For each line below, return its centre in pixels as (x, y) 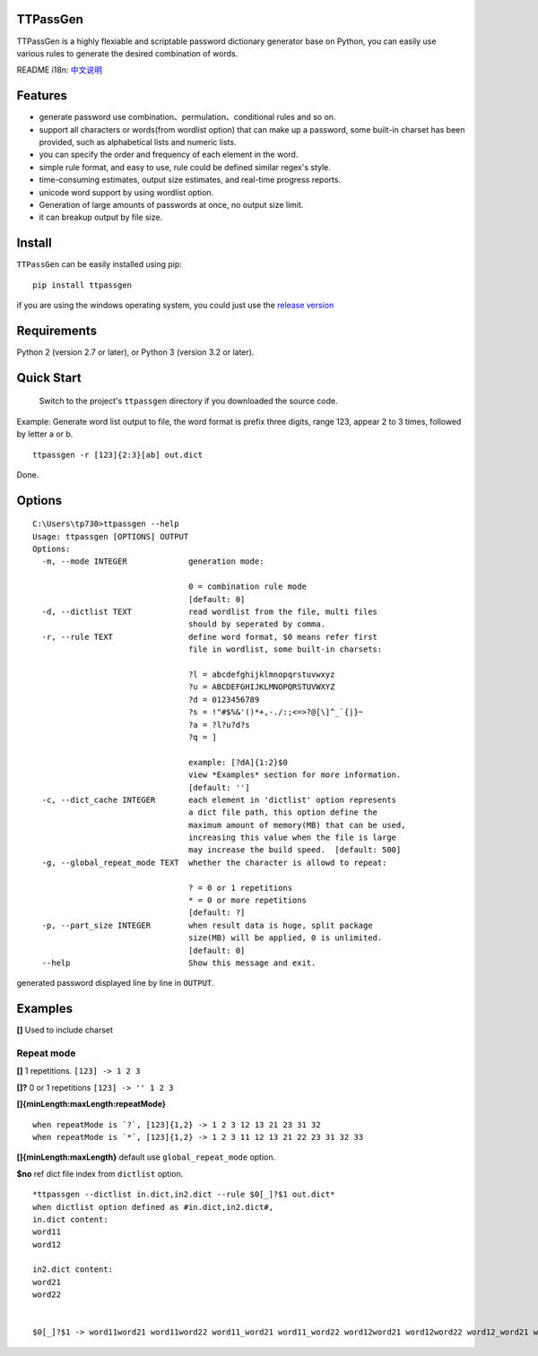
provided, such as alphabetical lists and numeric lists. (138, 142)
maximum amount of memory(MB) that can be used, (297, 825)
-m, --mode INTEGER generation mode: (153, 561)
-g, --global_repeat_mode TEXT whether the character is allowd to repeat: (214, 862)
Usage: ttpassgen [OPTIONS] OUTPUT (111, 536)
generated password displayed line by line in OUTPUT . (115, 983)
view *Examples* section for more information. (295, 775)
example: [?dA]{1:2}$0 (239, 762)
